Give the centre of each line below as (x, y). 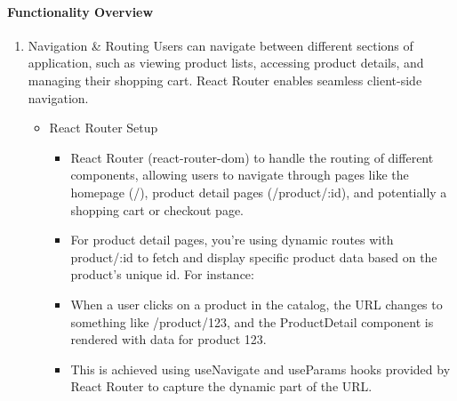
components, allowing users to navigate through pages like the (240, 175)
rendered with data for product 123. (168, 339)
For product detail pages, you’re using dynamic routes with (232, 240)
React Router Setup (104, 128)
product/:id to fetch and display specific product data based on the (254, 257)
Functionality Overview (80, 11)
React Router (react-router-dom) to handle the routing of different (252, 157)
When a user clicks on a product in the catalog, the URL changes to (257, 304)
